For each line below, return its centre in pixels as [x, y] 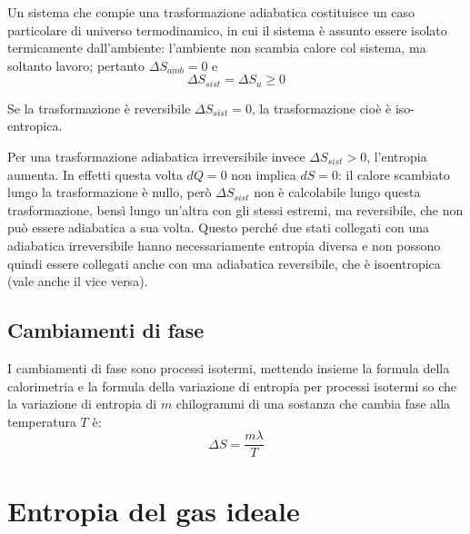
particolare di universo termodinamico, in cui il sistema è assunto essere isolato [227, 30]
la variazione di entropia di [82, 404]
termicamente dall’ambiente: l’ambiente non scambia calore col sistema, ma [217, 48]
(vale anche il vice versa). [78, 281]
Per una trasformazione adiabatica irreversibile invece [156, 157]
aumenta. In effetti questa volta [95, 174]
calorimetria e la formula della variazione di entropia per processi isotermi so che [232, 386]
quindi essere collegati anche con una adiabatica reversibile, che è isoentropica [224, 263]
